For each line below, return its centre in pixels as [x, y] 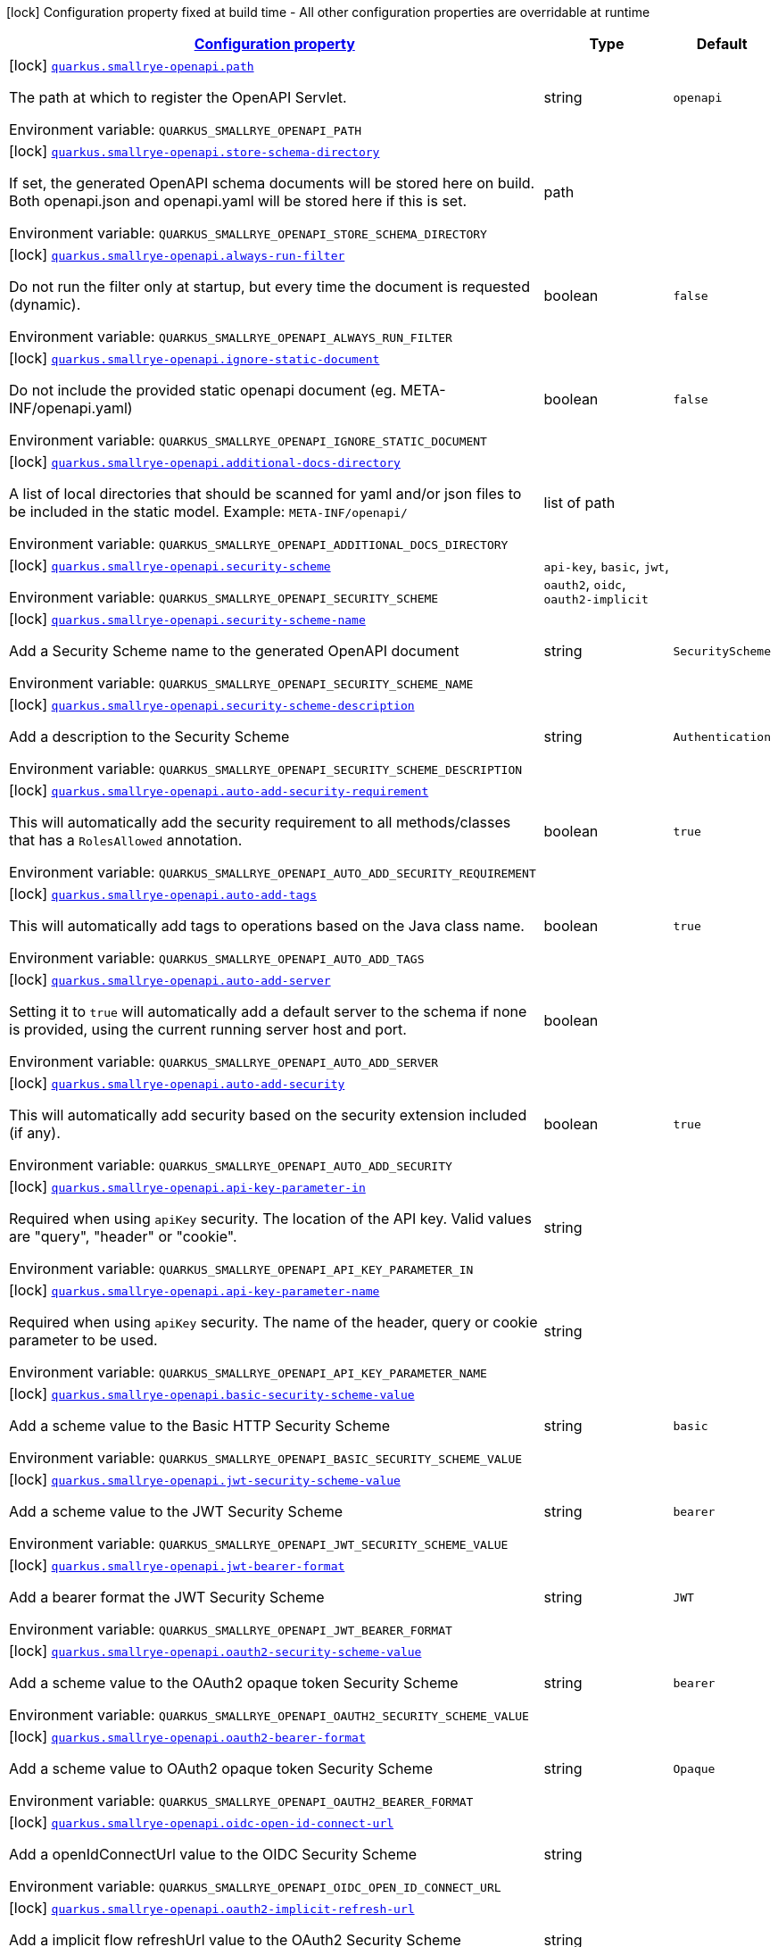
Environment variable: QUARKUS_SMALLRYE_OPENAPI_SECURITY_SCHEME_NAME [241, 683]
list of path [579, 503]
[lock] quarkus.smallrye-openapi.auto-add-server [170, 979]
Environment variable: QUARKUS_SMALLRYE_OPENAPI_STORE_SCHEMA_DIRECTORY [248, 233]
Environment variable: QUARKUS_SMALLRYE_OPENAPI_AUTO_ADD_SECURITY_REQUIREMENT [273, 872]
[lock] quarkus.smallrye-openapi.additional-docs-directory [205, 462]
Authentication [722, 736]
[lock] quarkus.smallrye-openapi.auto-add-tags [163, 894]
